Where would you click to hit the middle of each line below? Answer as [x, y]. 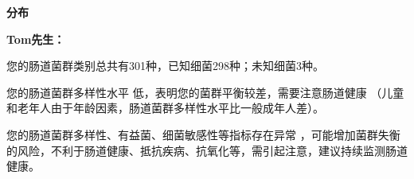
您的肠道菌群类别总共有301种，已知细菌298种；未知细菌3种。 [165, 66]
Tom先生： [36, 39]
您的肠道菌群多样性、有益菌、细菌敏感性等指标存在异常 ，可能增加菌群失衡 [203, 134]
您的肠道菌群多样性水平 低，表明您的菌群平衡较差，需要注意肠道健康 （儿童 [205, 92]
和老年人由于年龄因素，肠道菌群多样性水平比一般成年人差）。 [165, 108]
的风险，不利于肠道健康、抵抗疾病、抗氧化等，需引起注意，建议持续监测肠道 [207, 150]
